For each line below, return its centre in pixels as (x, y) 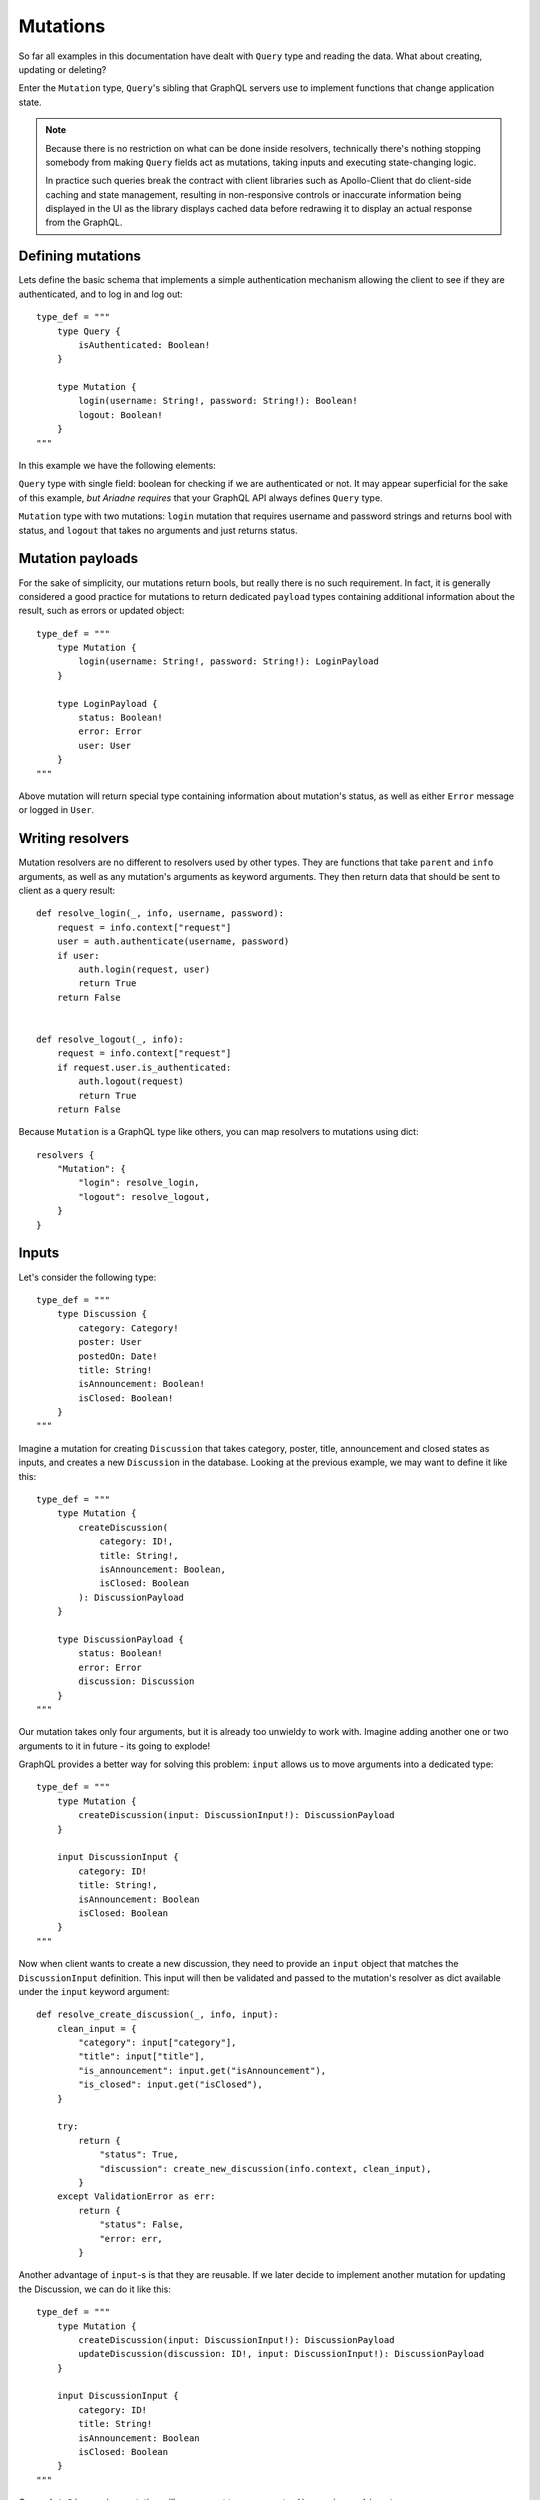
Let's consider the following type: (87, 1277)
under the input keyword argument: (94, 1991)
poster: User (110, 1342)
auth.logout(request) (131, 1081)
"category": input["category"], (157, 2043)
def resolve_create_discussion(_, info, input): (157, 2014)
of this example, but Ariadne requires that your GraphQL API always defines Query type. (201, 497)
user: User (105, 745)
